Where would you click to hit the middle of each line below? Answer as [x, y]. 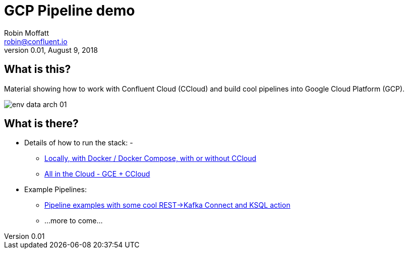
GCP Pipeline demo [70, 11]
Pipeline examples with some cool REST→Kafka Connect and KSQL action [167, 205]
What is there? [41, 124]
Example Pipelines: [55, 190]
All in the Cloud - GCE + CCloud [97, 174]
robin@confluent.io [36, 41]
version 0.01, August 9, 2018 [51, 50]
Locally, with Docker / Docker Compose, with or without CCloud [151, 158]
